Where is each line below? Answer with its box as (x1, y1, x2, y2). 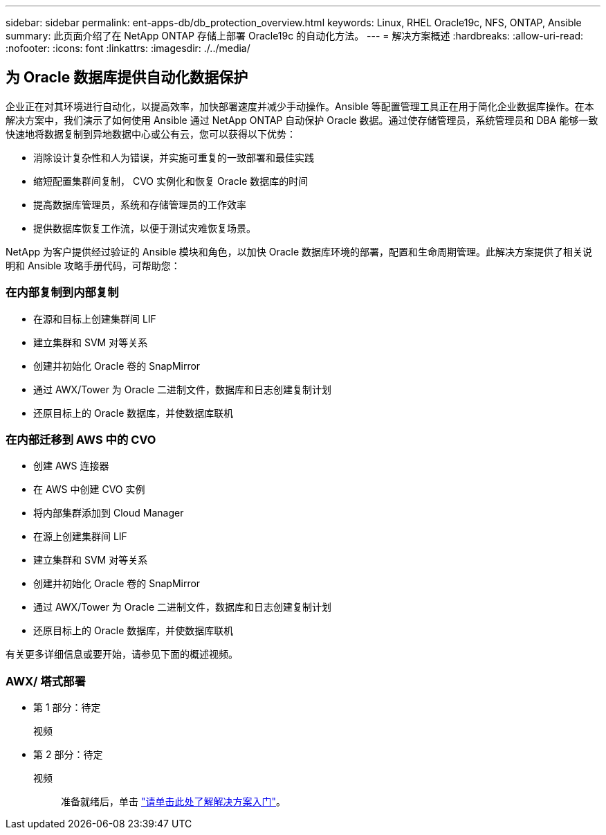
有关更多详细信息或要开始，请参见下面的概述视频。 (6, 648, 238, 661)
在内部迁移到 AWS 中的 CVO (6, 432, 156, 447)
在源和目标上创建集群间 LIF (33, 312, 156, 325)
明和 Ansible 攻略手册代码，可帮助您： (6, 259, 181, 271)
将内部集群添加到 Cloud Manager (33, 507, 184, 519)
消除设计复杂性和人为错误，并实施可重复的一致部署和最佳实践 (33, 151, 314, 163)
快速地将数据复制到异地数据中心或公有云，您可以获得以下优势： (6, 127, 296, 140)
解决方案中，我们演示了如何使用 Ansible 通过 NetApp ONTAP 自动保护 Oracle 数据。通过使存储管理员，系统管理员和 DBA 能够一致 (6, 114, 598, 126)
